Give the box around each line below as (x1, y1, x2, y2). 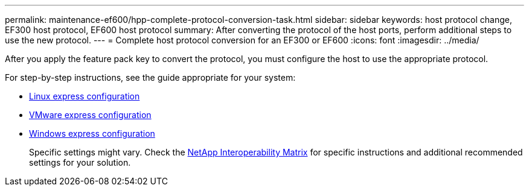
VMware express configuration (29, 110, 152, 120)
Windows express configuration (29, 128, 155, 139)
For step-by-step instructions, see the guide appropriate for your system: (5, 72, 296, 83)
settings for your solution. (29, 157, 131, 168)
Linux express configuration (29, 91, 140, 101)
